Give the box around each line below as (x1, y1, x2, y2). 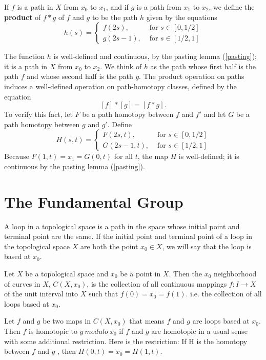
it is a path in (4, 61, 48, 71)
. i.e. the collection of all (186, 288, 262, 299)
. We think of (100, 61, 142, 71)
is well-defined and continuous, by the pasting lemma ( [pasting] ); (53, 51, 257, 62)
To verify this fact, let (4, 109, 73, 119)
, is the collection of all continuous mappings (87, 278, 227, 289)
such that (88, 288, 118, 299)
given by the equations (146, 11, 217, 22)
